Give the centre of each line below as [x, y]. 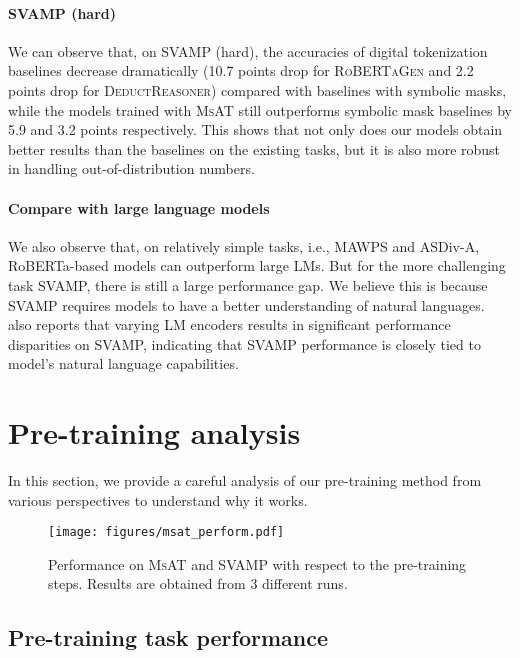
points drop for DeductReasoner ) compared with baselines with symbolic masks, [257, 89]
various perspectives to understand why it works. [158, 499]
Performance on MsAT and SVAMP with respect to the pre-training [257, 563]
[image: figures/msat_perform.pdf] [166, 532]
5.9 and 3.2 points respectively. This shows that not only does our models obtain [255, 129]
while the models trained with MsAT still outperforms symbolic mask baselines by [260, 109]
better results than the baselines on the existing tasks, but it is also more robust [254, 148]
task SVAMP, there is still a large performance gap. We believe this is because [248, 284]
